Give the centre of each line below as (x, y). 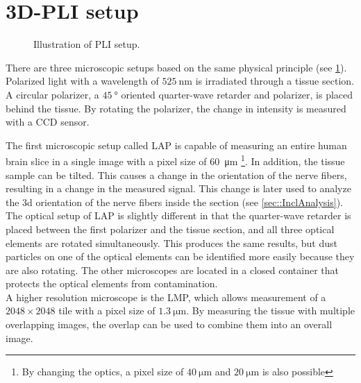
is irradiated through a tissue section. (275, 81)
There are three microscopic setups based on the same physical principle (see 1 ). (176, 67)
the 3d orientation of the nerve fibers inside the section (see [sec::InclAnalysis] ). (174, 202)
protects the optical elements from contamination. (112, 283)
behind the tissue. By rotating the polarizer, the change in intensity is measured (176, 108)
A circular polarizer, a (52, 94)
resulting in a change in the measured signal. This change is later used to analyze (178, 188)
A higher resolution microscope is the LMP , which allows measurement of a (166, 297)
